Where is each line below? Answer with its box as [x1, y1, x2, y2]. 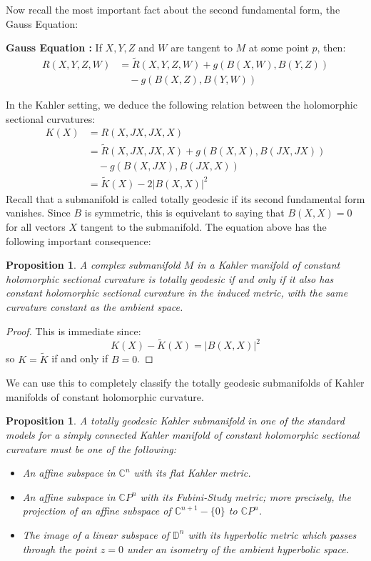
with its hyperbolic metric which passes [188, 527, 357, 542]
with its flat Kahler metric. [133, 465, 251, 480]
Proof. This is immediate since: [6, 323, 141, 338]
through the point [22, 541, 97, 556]
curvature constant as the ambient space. [6, 299, 183, 314]
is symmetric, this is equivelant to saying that [84, 205, 285, 220]
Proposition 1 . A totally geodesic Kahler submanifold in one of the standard [6, 413, 345, 428]
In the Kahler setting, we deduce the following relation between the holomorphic [6, 97, 357, 112]
